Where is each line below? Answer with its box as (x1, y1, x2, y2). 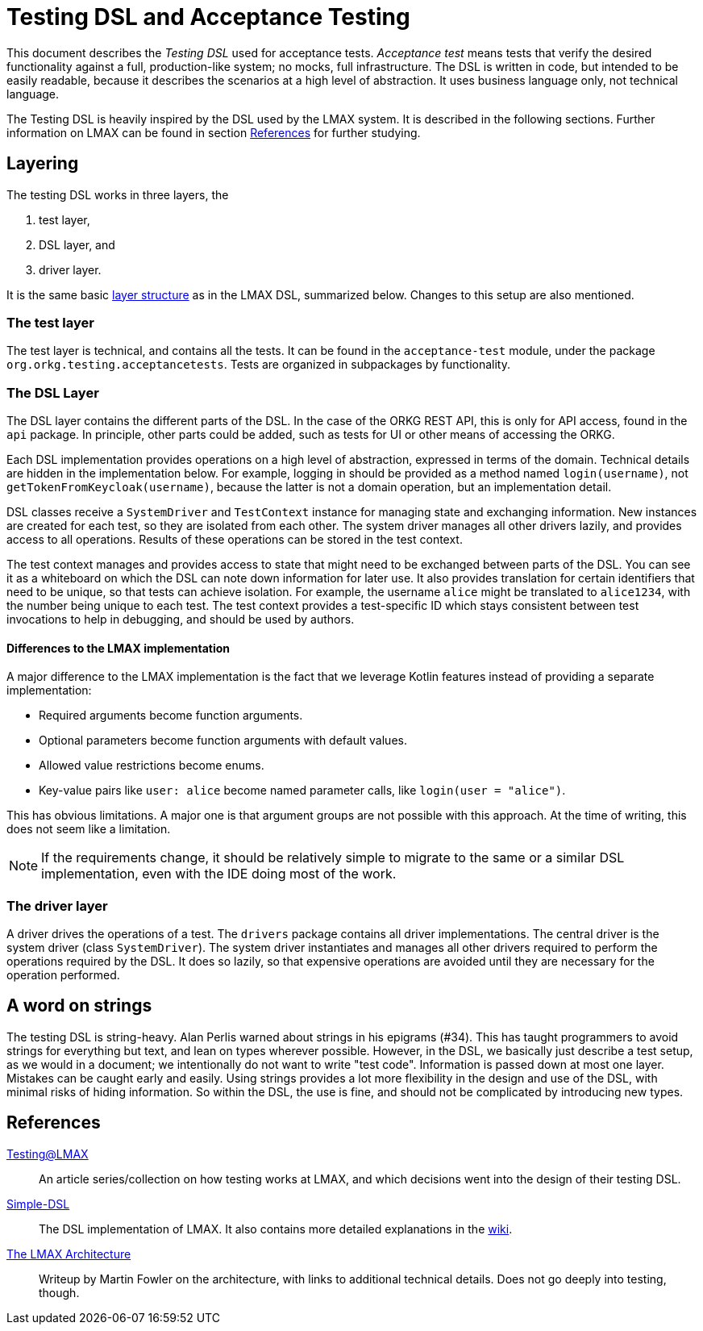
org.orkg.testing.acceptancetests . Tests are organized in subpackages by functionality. (6, 357, 510, 372)
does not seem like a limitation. (6, 822, 171, 837)
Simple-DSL (6, 1196, 70, 1211)
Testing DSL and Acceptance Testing (6, 3, 410, 31)
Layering (6, 153, 79, 174)
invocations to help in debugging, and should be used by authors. (6, 612, 355, 627)
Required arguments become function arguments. (39, 708, 303, 723)
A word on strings (6, 995, 152, 1016)
